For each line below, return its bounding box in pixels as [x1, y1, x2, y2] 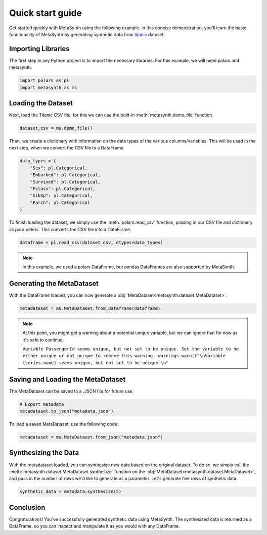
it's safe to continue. [22, 337, 64, 342]
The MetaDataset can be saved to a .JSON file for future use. [9, 388, 133, 394]
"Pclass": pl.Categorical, [30, 186, 96, 192]
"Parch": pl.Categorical [30, 199, 90, 205]
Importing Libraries [9, 45, 70, 53]
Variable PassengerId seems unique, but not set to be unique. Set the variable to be [22, 346, 239, 351]
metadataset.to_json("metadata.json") [19, 408, 114, 414]
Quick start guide [9, 7, 82, 18]
